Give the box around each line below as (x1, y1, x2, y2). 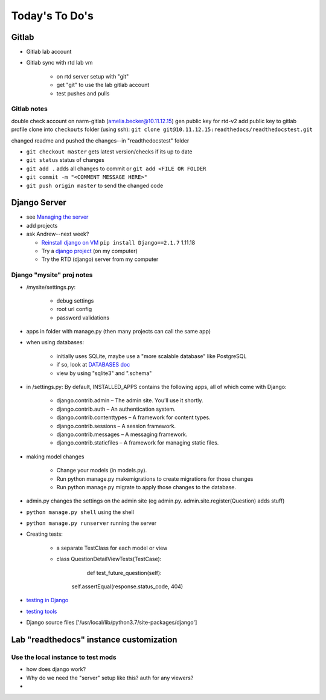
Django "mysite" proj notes (11, 271, 93, 279)
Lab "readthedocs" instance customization (11, 635, 177, 645)
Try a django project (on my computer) (41, 247, 138, 254)
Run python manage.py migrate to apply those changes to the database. (56, 483, 237, 490)
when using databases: (26, 339, 85, 346)
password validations (56, 314, 110, 321)
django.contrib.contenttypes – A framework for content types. (56, 414, 211, 421)
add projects (26, 222, 58, 229)
